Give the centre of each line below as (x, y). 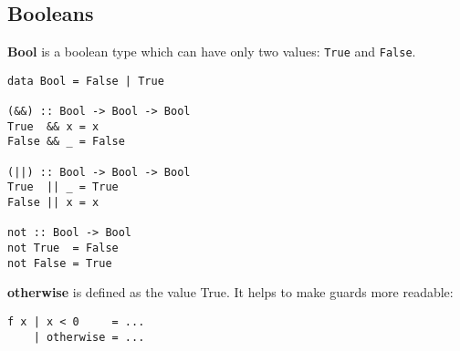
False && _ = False (66, 142)
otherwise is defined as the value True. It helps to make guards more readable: (230, 292)
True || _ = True (63, 187)
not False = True (60, 263)
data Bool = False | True (86, 81)
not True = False (63, 248)
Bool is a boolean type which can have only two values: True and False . (212, 52)
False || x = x (53, 203)
